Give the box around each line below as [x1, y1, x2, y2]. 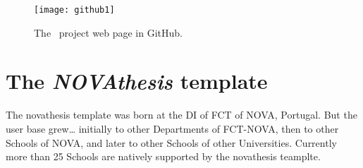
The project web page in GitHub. [34, 25, 183, 40]
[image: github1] [34, 5, 115, 15]
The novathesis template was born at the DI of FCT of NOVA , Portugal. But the [6, 107, 357, 122]
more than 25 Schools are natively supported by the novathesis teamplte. [6, 149, 321, 164]
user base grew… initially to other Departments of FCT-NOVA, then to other [6, 121, 339, 136]
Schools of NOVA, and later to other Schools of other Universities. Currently [6, 135, 337, 150]
